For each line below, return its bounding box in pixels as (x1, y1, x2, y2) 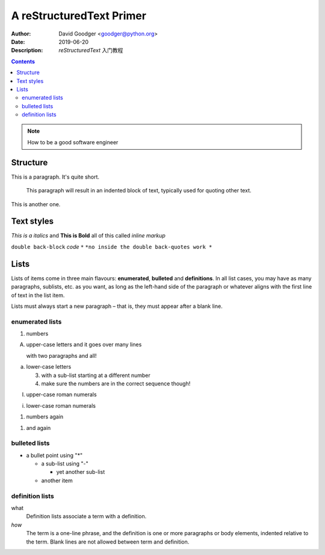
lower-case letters (26, 363, 72, 370)
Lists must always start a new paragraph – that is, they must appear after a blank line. (11, 302, 223, 310)
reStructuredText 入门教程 (58, 47, 123, 54)
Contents (11, 58, 36, 65)
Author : (11, 30, 31, 37)
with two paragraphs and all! (26, 352, 97, 359)
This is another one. (11, 200, 61, 207)
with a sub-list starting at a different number (41, 372, 150, 379)
